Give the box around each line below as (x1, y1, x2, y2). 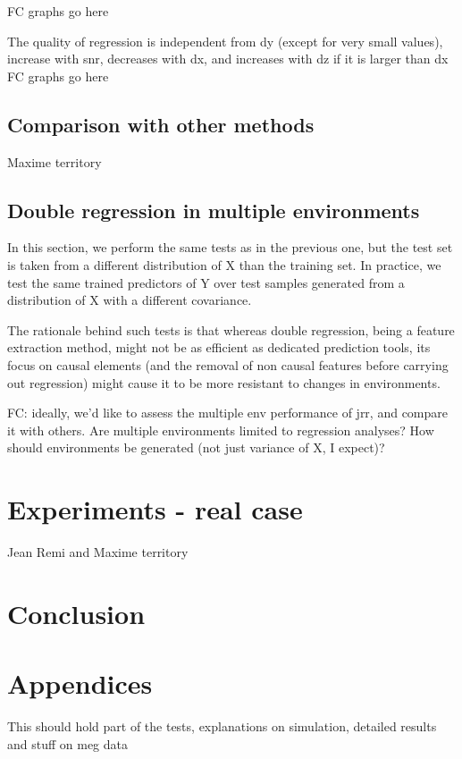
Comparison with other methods (7, 110, 315, 138)
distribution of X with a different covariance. (7, 291, 252, 309)
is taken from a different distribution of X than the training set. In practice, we (7, 255, 441, 274)
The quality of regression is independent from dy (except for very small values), (7, 31, 443, 50)
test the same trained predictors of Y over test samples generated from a (7, 273, 405, 291)
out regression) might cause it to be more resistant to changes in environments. (7, 373, 441, 392)
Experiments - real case (7, 491, 303, 527)
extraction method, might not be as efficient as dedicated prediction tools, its (7, 338, 431, 357)
